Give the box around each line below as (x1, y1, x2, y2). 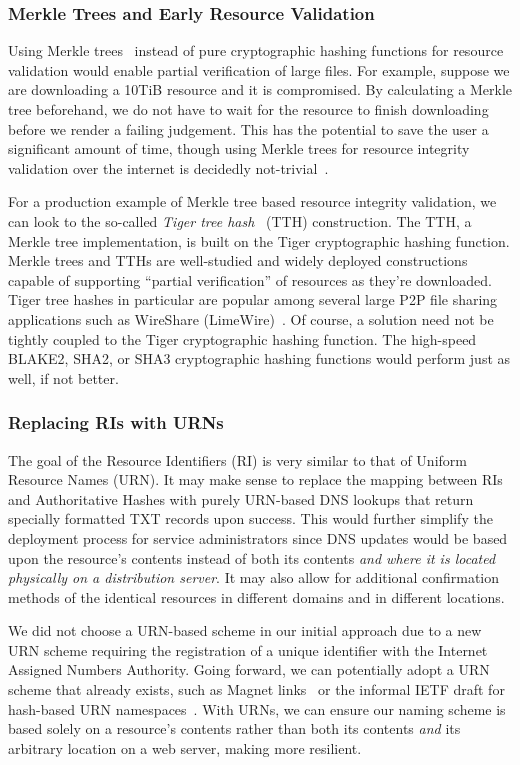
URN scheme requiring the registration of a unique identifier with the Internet (8, 639, 488, 660)
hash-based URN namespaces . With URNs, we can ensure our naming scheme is (8, 698, 506, 719)
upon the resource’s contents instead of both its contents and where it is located (8, 547, 496, 568)
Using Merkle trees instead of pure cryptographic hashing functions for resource (8, 40, 504, 61)
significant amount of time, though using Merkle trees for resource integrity (8, 138, 470, 159)
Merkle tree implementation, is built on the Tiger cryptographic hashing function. (8, 230, 510, 251)
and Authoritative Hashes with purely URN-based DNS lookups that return (8, 488, 474, 509)
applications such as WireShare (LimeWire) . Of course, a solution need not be (8, 308, 494, 329)
